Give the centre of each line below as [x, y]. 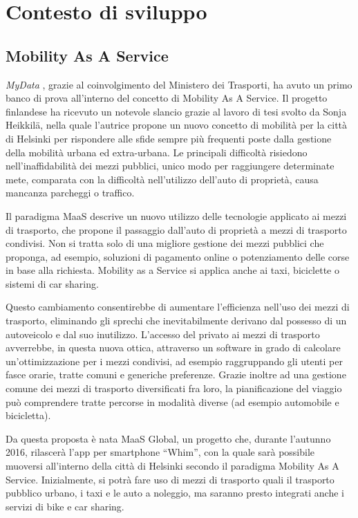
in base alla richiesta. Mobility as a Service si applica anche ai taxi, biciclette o [172, 270]
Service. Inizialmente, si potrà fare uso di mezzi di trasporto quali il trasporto [170, 479]
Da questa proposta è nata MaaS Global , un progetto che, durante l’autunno [168, 438]
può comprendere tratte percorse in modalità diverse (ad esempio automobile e [172, 401]
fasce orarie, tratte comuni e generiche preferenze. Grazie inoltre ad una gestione [176, 374]
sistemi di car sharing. [52, 283]
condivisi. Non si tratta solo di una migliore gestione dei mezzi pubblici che [165, 243]
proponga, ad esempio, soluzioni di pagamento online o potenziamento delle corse [178, 256]
